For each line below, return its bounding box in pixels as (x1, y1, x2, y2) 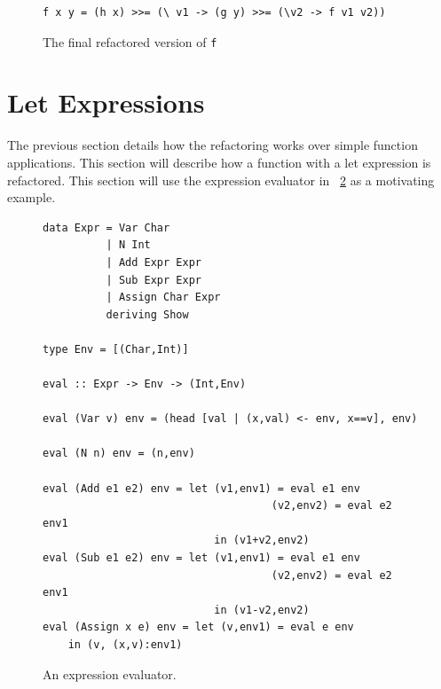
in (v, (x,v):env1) (67, 638, 183, 651)
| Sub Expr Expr (106, 273, 201, 286)
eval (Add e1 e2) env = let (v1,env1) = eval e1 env (43, 482, 360, 495)
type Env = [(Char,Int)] (43, 342, 189, 356)
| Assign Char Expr (106, 291, 221, 304)
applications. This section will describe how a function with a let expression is (7, 153, 431, 171)
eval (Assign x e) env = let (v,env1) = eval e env (43, 621, 354, 634)
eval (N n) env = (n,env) (43, 447, 195, 460)
